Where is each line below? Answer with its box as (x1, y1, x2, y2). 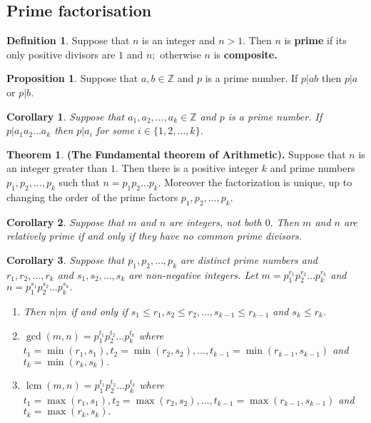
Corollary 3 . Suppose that (6, 252, 125, 267)
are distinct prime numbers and (181, 252, 318, 267)
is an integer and (142, 33, 215, 48)
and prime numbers (270, 160, 355, 175)
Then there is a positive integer (121, 160, 259, 175)
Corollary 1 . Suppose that (6, 108, 125, 123)
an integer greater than (6, 160, 108, 175)
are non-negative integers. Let (128, 267, 258, 282)
